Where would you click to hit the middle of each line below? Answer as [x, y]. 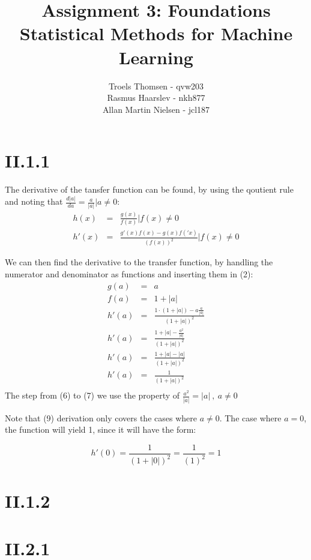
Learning [156, 57]
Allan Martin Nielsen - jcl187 [156, 109]
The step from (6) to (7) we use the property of [92, 395]
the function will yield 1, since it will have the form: [101, 429]
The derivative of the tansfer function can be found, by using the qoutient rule [149, 189]
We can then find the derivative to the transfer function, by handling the [139, 262]
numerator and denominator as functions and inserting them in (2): [129, 273]
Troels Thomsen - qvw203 [156, 86]
